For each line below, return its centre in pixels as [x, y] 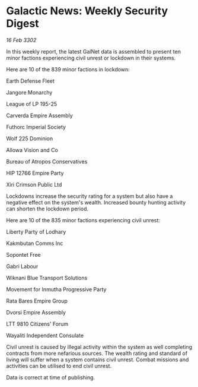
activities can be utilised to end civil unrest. [59, 366]
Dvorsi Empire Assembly [36, 312]
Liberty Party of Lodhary [36, 232]
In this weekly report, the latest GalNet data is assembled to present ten [93, 51]
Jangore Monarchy [29, 92]
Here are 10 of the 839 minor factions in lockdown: [68, 69]
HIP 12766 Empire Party [35, 173]
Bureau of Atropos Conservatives [47, 161]
